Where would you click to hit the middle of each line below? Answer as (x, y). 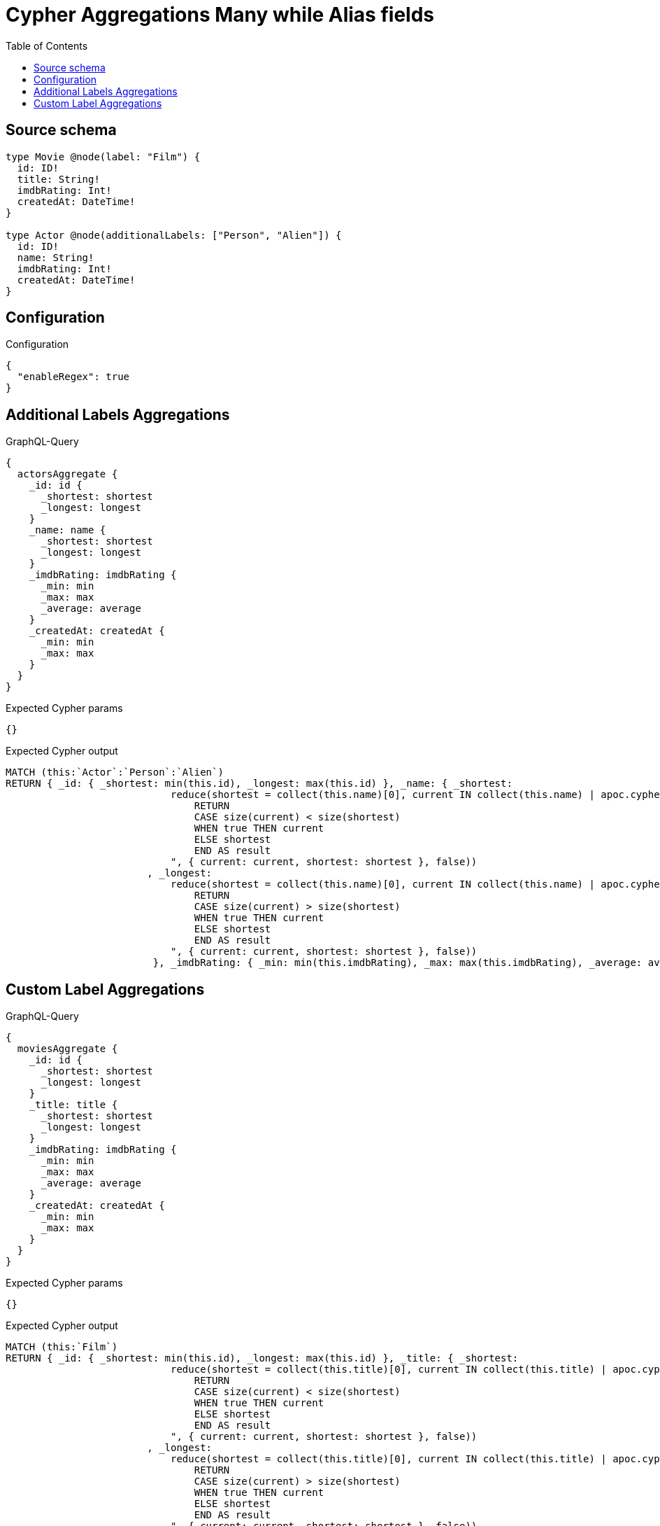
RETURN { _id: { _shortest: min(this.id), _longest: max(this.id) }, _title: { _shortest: (262, 1358)
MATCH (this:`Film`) (62, 1347)
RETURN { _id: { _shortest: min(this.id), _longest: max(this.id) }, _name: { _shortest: (259, 784)
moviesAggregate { (67, 1049)
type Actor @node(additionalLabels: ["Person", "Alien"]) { (174, 235)
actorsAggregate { (67, 474)
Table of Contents (47, 45)
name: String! (56, 257)
